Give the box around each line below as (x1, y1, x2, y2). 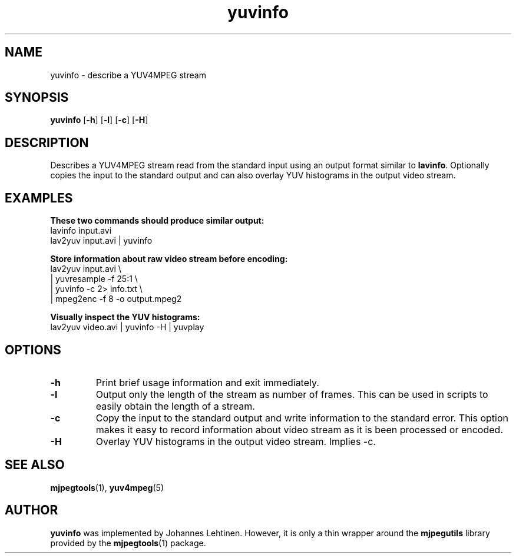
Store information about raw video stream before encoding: (50, 254, 288, 264)
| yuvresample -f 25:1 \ (50, 274, 138, 284)
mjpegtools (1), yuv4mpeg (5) (50, 482, 164, 493)
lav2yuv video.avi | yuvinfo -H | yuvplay (50, 322, 204, 333)
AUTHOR (5, 503, 58, 518)
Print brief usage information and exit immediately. (95, 376, 319, 388)
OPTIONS (5, 342, 61, 357)
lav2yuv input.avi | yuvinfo (50, 235, 153, 246)
